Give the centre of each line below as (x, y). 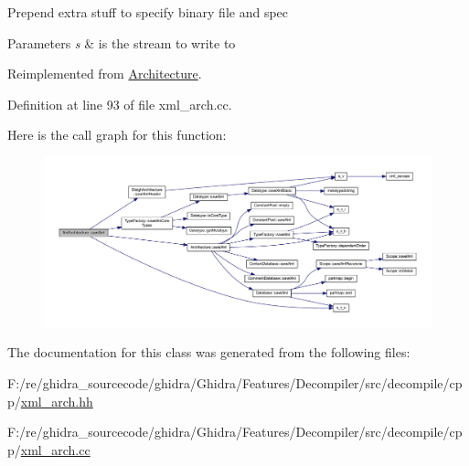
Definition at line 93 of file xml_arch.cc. (120, 104)
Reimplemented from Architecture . (105, 74)
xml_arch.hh (57, 401)
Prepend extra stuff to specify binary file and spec (148, 12)
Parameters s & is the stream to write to (122, 42)
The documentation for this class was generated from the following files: (209, 352)
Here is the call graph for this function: (117, 135)
